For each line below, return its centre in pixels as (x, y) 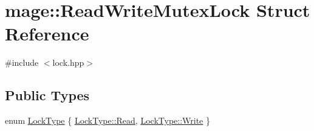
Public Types (47, 95)
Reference (47, 34)
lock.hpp (68, 62)
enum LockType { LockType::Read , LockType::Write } (108, 120)
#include (22, 62)
